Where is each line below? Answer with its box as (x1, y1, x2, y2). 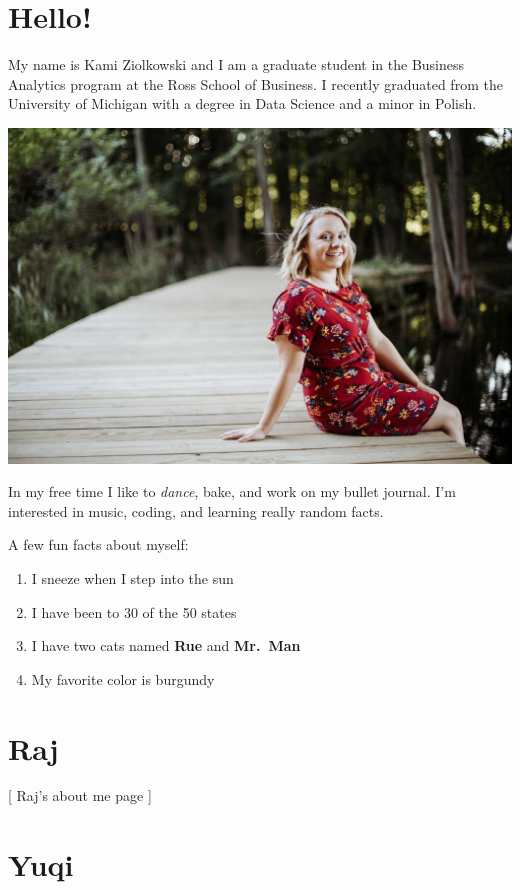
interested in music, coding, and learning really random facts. (8, 500, 384, 521)
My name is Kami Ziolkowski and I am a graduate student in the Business (8, 54, 465, 75)
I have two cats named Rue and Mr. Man (31, 635, 301, 656)
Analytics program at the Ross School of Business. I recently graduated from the (8, 73, 503, 94)
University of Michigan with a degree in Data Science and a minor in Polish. (8, 93, 477, 114)
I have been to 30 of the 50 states (31, 601, 237, 622)
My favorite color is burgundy (31, 668, 215, 689)
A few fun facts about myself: (8, 534, 189, 555)
